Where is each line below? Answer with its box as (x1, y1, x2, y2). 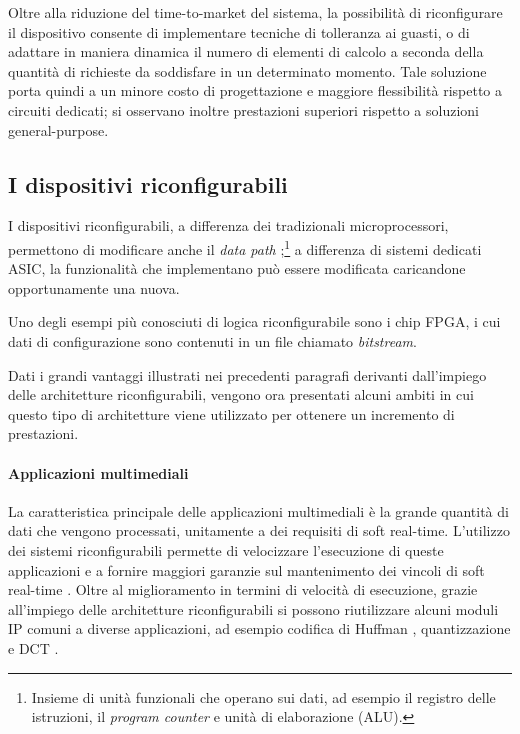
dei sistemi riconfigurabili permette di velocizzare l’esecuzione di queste (8, 539, 444, 560)
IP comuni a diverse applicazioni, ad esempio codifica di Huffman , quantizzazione (8, 618, 511, 639)
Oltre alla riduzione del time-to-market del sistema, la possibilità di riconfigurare (8, 2, 503, 22)
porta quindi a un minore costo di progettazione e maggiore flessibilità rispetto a (8, 80, 503, 101)
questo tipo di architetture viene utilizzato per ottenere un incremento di (8, 403, 455, 424)
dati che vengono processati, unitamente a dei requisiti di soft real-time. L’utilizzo (8, 520, 510, 541)
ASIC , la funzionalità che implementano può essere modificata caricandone (8, 258, 466, 279)
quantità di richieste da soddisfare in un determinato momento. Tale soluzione (8, 60, 487, 81)
